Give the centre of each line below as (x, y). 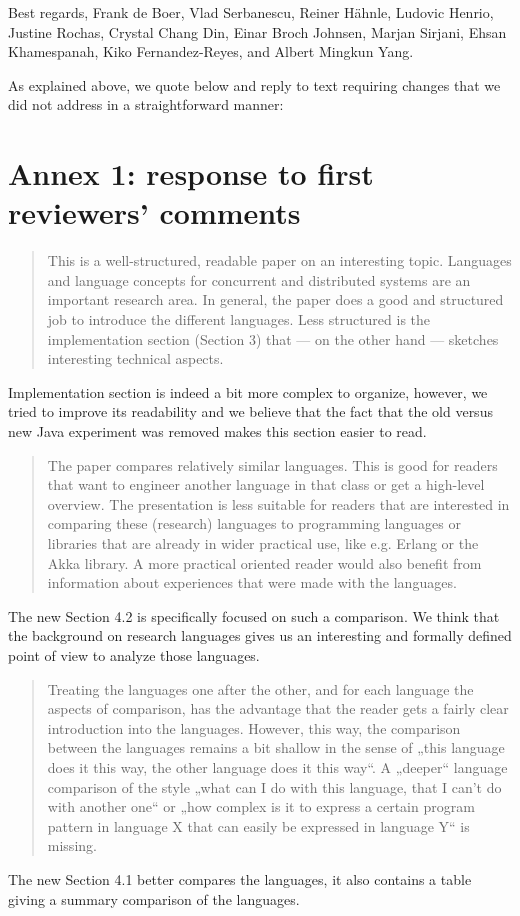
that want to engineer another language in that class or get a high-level (266, 484)
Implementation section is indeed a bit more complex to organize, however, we (248, 391)
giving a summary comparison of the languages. (154, 898)
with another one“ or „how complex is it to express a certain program (261, 806)
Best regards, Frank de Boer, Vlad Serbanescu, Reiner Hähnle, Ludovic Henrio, (251, 12)
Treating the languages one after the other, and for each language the (260, 688)
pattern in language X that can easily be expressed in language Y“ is (258, 825)
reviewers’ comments (154, 212)
